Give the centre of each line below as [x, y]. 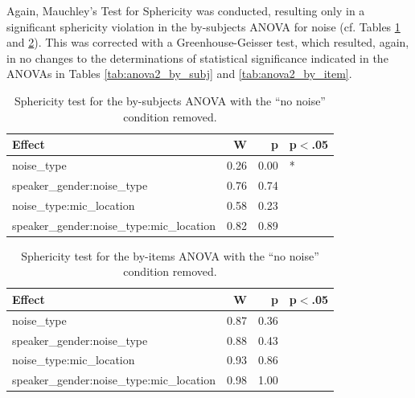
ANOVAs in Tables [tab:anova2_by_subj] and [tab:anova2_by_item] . [179, 74]
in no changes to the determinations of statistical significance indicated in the [197, 57]
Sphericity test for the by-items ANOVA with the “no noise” [170, 255]
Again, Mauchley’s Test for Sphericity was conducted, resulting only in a [186, 10]
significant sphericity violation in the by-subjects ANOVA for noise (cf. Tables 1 [203, 26]
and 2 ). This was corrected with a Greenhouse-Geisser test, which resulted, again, [208, 42]
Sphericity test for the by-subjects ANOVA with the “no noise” [170, 100]
